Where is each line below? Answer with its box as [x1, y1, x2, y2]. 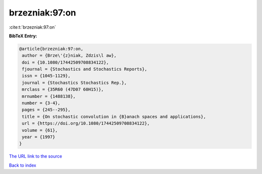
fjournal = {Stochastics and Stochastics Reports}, [22, 66, 147, 72]
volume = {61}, [22, 127, 58, 133]
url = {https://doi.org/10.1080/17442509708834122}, [22, 121, 150, 126]
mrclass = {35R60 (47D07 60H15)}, [22, 87, 104, 92]
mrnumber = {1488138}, [22, 94, 76, 99]
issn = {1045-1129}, [22, 73, 71, 79]
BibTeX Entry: [9, 33, 37, 39]
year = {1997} [22, 134, 55, 140]
